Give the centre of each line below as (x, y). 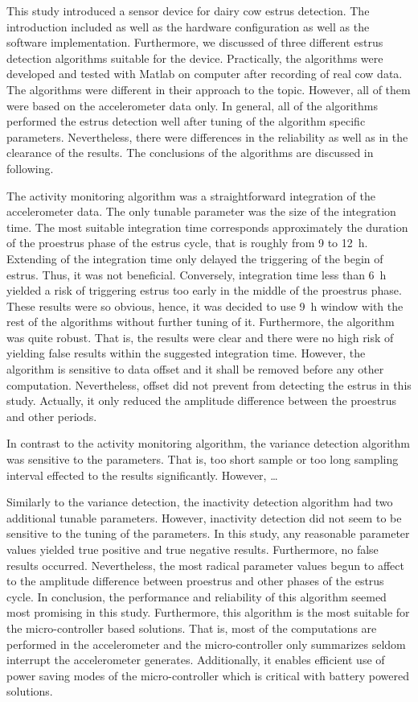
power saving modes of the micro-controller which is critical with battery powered (208, 675)
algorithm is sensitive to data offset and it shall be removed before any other (195, 369)
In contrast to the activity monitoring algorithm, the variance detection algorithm (208, 443)
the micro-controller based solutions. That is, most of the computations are (192, 628)
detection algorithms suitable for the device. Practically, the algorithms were (195, 58)
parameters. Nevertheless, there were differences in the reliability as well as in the (207, 136)
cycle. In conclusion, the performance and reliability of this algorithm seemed (197, 596)
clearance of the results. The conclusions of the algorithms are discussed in (190, 153)
